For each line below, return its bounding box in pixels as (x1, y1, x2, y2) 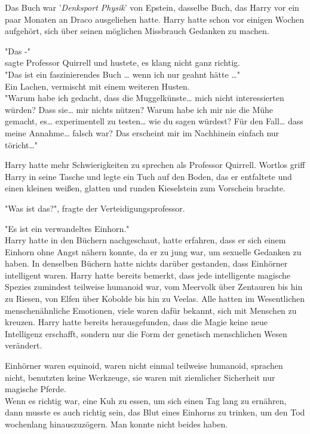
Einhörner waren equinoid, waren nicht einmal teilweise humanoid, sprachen (5, 359, 283, 372)
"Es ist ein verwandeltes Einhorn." (5, 222, 130, 234)
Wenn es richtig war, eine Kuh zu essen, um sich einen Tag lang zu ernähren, (5, 394, 287, 407)
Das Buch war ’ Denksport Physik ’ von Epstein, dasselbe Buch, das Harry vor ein (5, 1, 299, 13)
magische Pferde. (5, 383, 66, 395)
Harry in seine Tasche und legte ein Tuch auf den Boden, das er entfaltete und (5, 170, 292, 182)
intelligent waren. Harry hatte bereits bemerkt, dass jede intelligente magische (5, 268, 291, 281)
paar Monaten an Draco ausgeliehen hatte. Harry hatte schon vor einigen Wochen (5, 13, 305, 25)
